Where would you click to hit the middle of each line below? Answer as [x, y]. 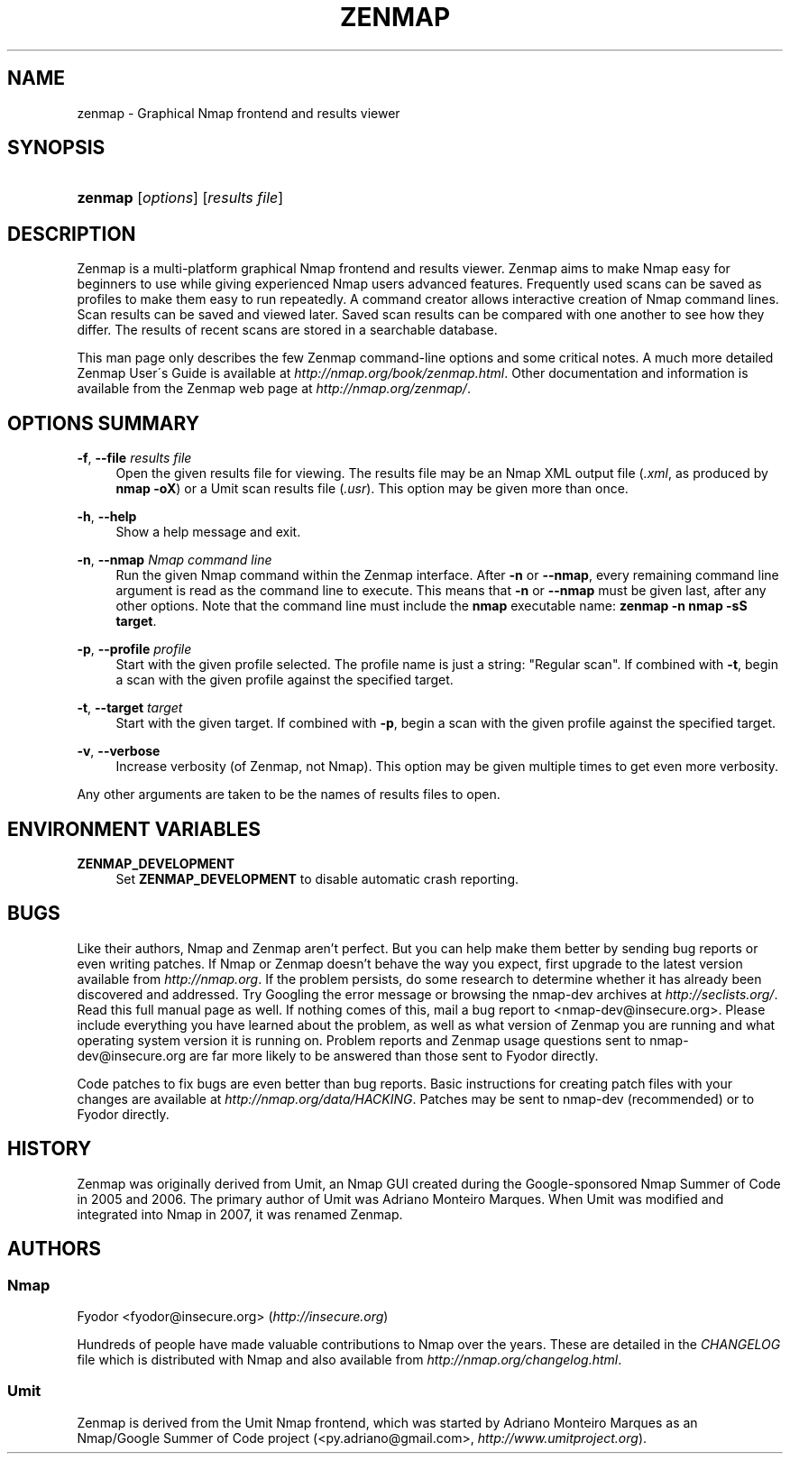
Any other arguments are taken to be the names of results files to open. [289, 795]
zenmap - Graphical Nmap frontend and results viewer [239, 113]
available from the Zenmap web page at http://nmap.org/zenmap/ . [274, 389]
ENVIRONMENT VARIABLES [134, 829]
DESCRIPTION [72, 234]
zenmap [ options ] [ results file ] [180, 198]
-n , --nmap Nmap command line [175, 560]
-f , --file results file [134, 458]
